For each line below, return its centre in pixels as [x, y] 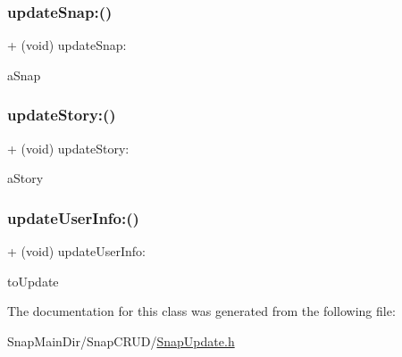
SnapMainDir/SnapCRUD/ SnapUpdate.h [121, 340]
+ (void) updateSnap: [67, 45]
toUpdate [33, 281]
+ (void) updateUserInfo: [76, 251]
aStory [25, 178]
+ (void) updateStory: [68, 148]
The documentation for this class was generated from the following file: [201, 311]
